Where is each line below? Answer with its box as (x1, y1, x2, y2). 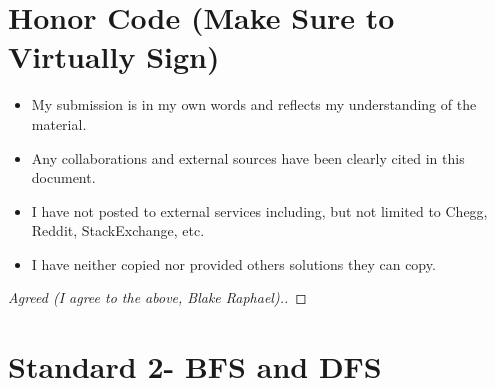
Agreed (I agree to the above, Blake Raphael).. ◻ (8, 287, 307, 308)
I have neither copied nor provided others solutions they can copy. (31, 253, 436, 274)
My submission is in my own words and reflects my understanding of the (31, 94, 477, 115)
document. (31, 167, 96, 188)
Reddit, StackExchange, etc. (31, 220, 205, 241)
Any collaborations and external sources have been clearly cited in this (31, 147, 465, 168)
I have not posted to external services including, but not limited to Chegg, (31, 200, 488, 221)
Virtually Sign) (8, 36, 220, 77)
